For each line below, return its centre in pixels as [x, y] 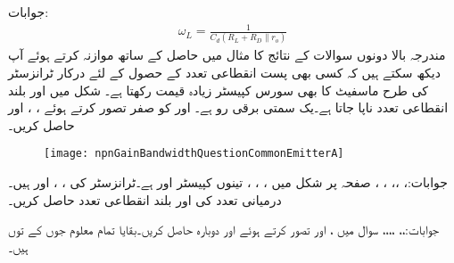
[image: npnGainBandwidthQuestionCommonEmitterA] [194, 154]
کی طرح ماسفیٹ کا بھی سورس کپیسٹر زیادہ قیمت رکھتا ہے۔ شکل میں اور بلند [218, 90]
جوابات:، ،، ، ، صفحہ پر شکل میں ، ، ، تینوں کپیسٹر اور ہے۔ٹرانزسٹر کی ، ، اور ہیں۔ [228, 182]
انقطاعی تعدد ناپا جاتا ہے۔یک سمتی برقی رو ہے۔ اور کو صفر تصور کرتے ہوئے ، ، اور [228, 107]
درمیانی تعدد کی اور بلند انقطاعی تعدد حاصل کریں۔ [145, 199]
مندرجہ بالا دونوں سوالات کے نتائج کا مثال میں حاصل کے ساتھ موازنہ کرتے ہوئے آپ [227, 55]
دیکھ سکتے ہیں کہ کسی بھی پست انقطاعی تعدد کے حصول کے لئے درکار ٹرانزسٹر [224, 73]
